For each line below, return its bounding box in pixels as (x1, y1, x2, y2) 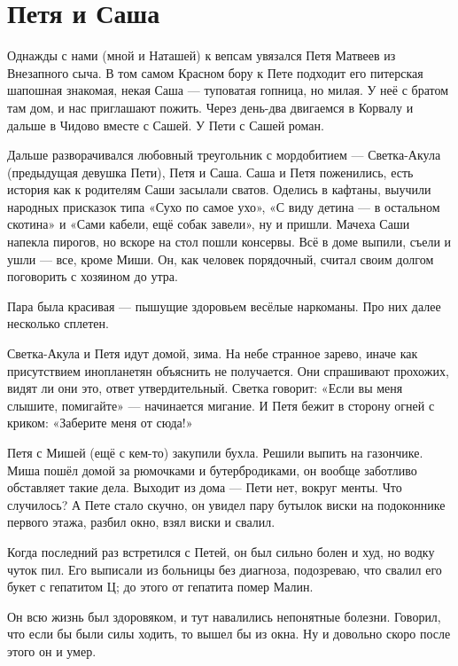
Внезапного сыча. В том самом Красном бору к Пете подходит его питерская (7, 63, 423, 82)
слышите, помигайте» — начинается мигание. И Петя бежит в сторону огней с (7, 396, 435, 414)
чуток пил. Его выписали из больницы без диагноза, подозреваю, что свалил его (7, 560, 442, 578)
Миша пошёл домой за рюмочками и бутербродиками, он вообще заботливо (7, 460, 417, 479)
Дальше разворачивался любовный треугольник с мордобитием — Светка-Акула (7, 145, 441, 164)
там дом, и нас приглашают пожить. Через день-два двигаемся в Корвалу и (7, 98, 414, 116)
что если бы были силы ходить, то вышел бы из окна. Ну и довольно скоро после (7, 624, 451, 643)
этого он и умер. (7, 641, 97, 660)
